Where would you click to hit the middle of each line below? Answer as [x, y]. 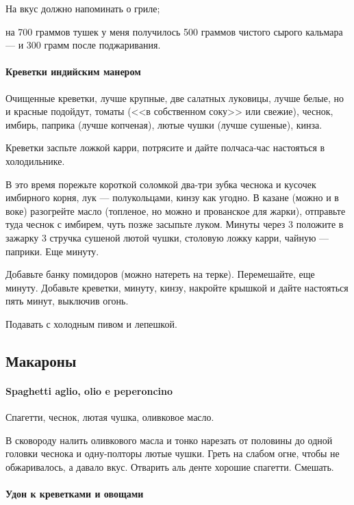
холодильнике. [35, 160]
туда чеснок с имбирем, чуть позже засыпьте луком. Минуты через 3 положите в [175, 224]
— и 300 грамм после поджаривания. [83, 45]
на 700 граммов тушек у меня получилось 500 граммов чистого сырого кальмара [174, 31]
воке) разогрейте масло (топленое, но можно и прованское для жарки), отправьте [176, 210]
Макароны [41, 360]
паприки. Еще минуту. [52, 251]
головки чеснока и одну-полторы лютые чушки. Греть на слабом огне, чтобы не [173, 453]
